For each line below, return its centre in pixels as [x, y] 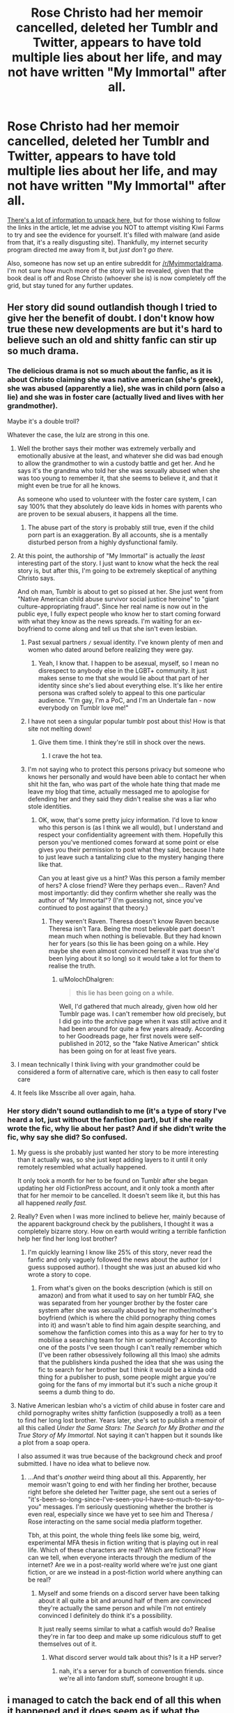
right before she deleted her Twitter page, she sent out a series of [122, 1492]
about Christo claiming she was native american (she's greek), [115, 380]
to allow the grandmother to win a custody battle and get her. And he [116, 463]
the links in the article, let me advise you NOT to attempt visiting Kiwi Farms [116, 227]
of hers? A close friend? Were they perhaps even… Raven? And [129, 885]
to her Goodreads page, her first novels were [123, 1036]
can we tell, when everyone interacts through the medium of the [119, 1557]
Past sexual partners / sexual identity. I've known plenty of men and [125, 642]
